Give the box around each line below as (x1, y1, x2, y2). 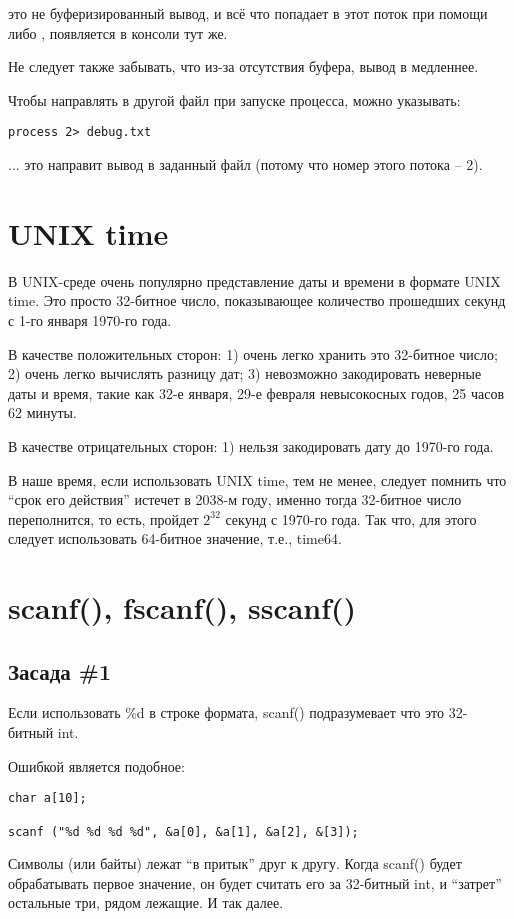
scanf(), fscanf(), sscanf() (8, 587, 357, 628)
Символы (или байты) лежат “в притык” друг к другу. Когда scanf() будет (8, 853, 462, 874)
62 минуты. (8, 402, 77, 423)
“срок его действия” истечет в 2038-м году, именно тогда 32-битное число (8, 489, 462, 510)
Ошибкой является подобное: (8, 755, 185, 776)
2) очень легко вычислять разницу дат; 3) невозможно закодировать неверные (8, 363, 482, 384)
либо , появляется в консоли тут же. (8, 22, 228, 43)
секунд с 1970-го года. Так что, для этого (225, 508, 477, 529)
